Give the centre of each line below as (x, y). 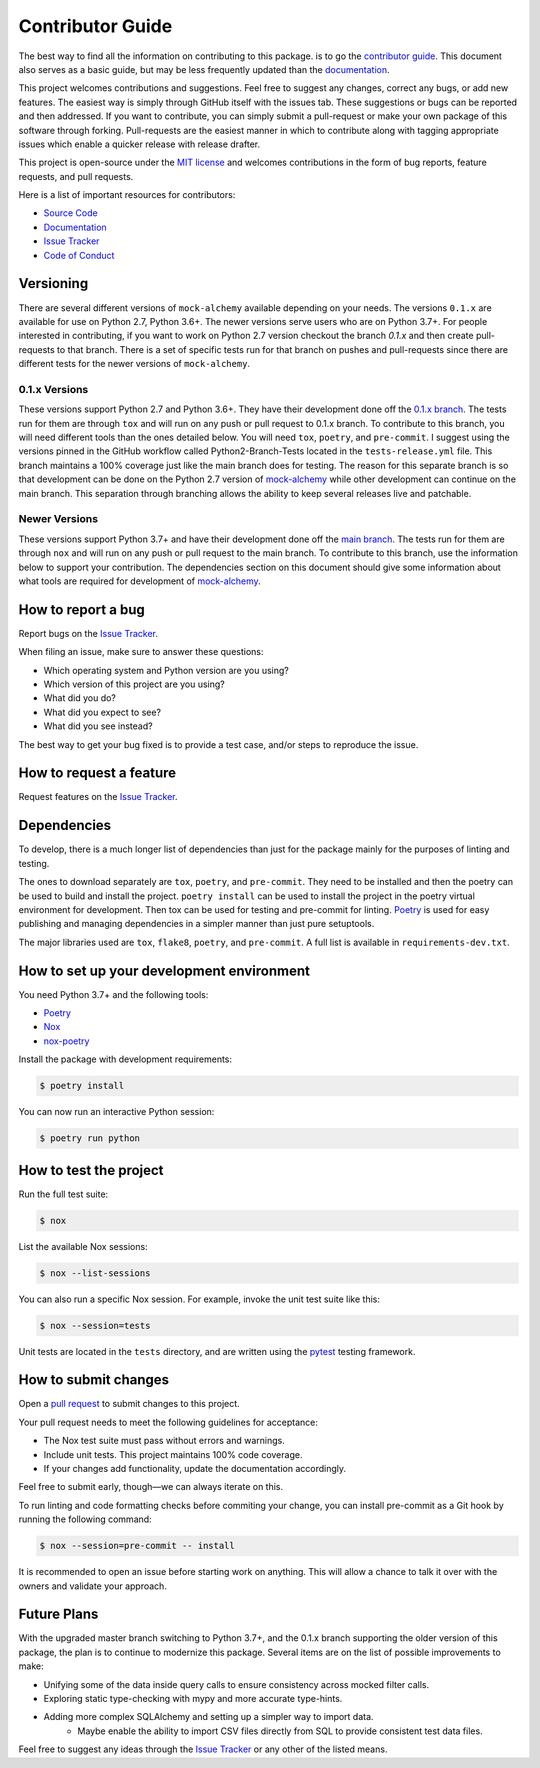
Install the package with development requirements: (125, 1059)
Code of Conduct (79, 255)
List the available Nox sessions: (83, 1246)
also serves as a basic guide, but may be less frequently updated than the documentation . (204, 69)
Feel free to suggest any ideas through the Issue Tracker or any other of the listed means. (203, 1749)
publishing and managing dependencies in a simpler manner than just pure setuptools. (196, 924)
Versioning (53, 283)
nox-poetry (66, 1041)
